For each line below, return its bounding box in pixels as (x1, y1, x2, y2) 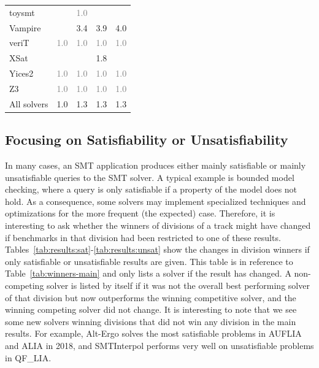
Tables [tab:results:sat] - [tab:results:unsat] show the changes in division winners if (5, 243, 310, 256)
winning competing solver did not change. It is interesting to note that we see (5, 303, 297, 316)
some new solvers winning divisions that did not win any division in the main (5, 315, 296, 328)
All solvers (9, 97, 48, 110)
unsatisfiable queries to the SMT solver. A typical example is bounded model (5, 171, 294, 183)
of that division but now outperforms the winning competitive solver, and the (5, 291, 296, 304)
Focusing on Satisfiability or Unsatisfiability (5, 130, 288, 149)
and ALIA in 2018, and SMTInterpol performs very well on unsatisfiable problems (5, 339, 314, 352)
